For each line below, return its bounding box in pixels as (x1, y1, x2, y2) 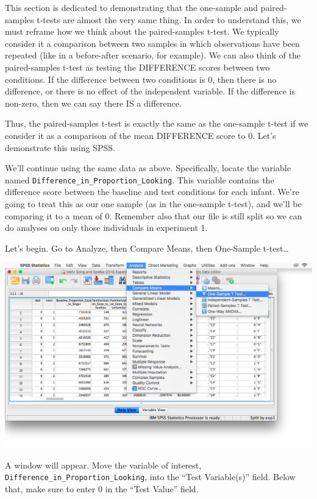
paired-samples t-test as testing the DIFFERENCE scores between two (5, 60, 270, 73)
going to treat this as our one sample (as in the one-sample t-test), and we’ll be (5, 197, 302, 210)
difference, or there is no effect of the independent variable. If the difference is (5, 85, 295, 97)
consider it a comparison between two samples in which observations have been (5, 37, 300, 49)
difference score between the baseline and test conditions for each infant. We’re (5, 185, 299, 198)
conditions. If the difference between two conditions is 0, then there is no (5, 73, 277, 85)
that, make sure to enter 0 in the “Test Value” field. (5, 482, 199, 495)
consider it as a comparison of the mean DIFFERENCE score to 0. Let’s (5, 129, 276, 141)
